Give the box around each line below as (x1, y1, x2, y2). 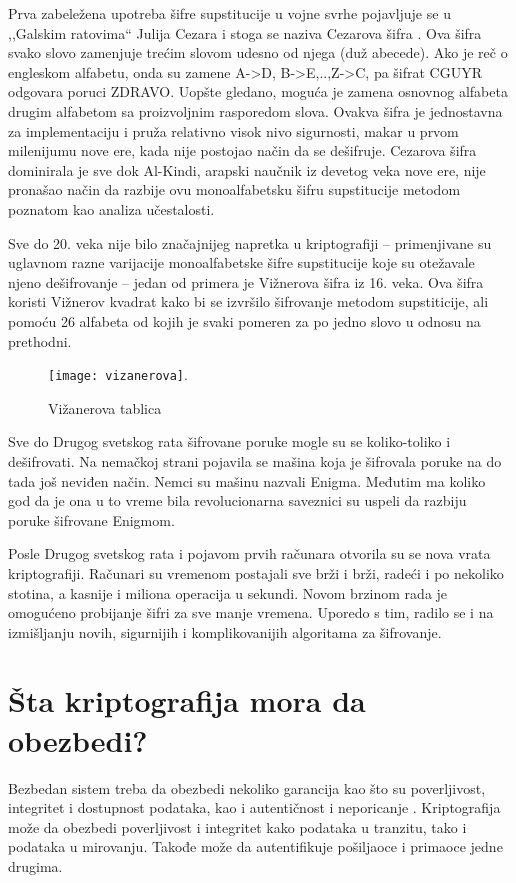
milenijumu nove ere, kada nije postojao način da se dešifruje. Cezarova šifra (8, 140, 477, 161)
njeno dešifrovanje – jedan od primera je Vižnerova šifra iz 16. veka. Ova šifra (8, 271, 484, 292)
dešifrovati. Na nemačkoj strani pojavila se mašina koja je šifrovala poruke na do (8, 450, 502, 471)
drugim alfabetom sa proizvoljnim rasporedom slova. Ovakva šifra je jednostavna (8, 100, 503, 121)
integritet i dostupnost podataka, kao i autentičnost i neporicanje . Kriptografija (8, 797, 501, 818)
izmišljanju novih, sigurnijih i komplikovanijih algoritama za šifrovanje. (8, 621, 442, 642)
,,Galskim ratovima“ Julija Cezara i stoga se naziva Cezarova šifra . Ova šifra (8, 22, 482, 43)
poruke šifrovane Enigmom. (8, 509, 175, 530)
